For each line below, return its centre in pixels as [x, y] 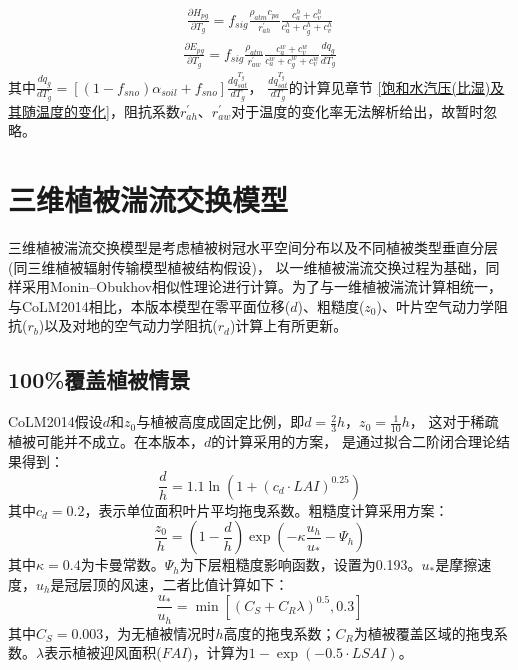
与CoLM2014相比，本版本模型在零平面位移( [149, 305]
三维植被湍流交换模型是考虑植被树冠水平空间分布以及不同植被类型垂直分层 [253, 247]
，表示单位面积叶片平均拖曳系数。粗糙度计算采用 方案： [266, 509]
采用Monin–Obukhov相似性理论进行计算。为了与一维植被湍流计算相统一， [261, 286]
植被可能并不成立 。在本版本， [106, 441]
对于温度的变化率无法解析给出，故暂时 [357, 110]
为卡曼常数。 [122, 564]
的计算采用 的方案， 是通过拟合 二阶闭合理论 [353, 441]
